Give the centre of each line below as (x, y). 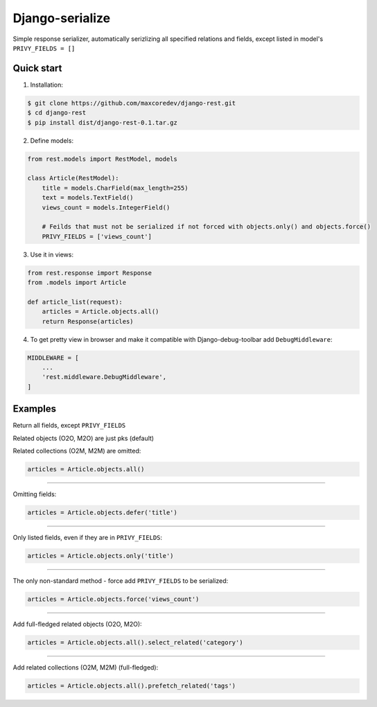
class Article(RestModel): (73, 178)
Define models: (52, 140)
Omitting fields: (35, 494)
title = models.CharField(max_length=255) (115, 188)
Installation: (47, 85)
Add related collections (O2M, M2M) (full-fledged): (86, 667)
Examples (35, 409)
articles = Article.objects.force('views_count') (113, 599)
